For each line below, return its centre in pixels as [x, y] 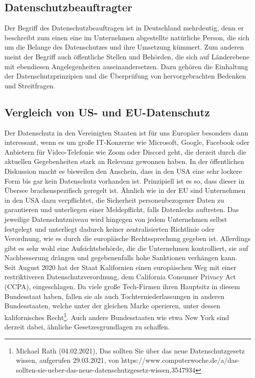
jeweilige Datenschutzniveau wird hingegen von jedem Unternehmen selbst [116, 219]
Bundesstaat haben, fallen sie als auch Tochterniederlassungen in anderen [115, 296]
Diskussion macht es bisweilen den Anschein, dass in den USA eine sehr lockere [123, 171]
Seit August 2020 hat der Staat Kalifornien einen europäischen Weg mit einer [120, 267]
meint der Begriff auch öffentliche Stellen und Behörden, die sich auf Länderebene [127, 56]
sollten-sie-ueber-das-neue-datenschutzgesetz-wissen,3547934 [106, 369]
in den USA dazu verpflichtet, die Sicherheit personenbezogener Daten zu [114, 200]
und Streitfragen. [30, 85]
